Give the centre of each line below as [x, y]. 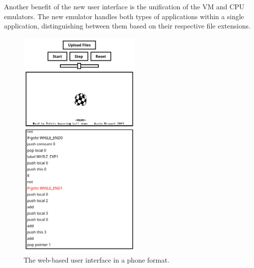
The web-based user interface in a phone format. [97, 260]
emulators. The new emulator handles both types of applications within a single [124, 16]
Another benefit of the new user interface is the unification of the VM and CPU [124, 6]
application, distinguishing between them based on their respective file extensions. [127, 26]
